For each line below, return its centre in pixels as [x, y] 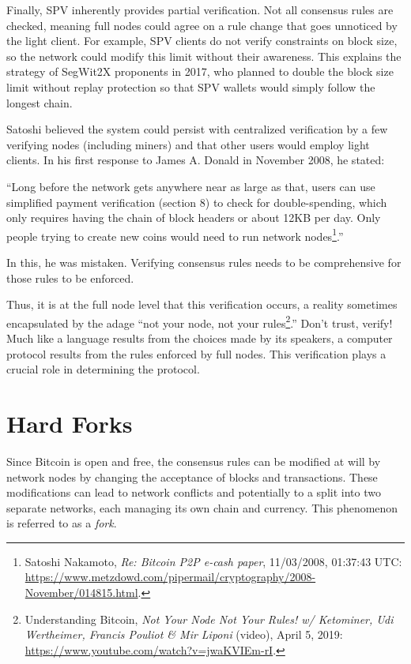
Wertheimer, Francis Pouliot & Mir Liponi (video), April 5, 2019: [184, 634]
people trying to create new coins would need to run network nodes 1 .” [175, 234]
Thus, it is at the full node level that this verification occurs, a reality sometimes [202, 304]
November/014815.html [81, 593]
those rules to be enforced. [70, 278]
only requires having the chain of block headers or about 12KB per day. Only [194, 218]
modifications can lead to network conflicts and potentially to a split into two [194, 492]
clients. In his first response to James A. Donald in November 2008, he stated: [196, 160]
